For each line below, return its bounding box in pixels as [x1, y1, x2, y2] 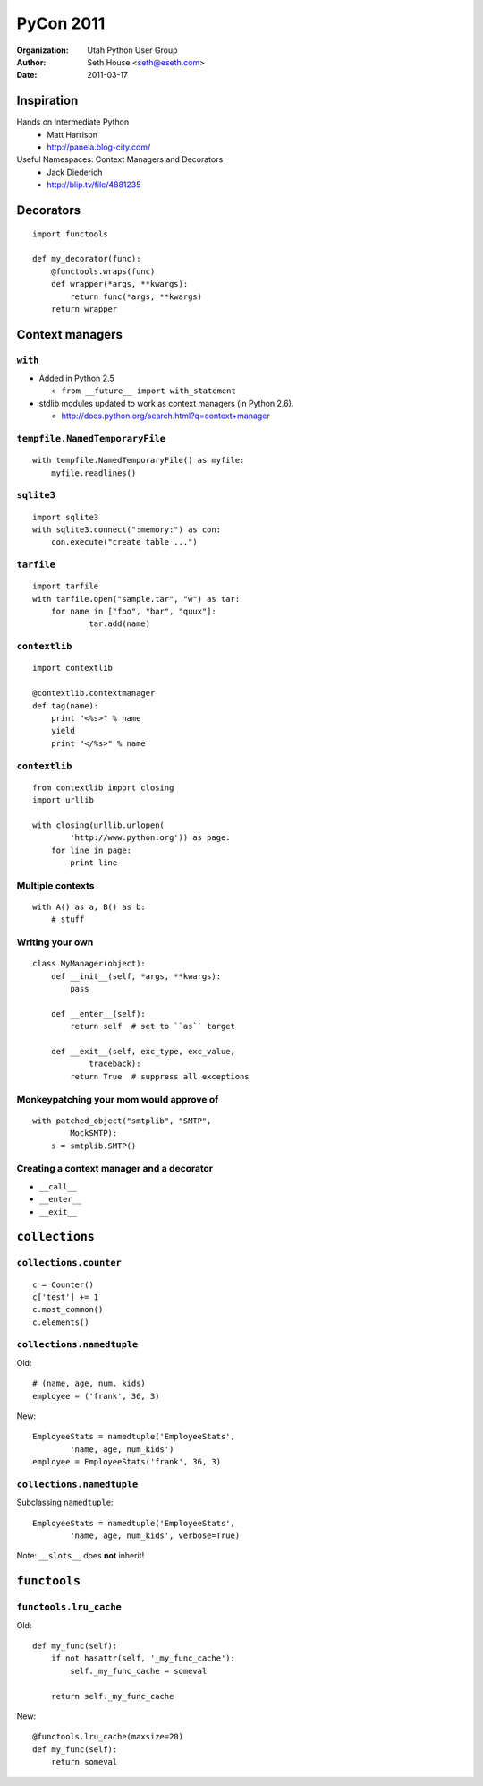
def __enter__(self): [50, 1009, 147, 1018]
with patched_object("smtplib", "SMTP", [32, 1115, 212, 1126]
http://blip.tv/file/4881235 [47, 179, 141, 190]
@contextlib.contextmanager [32, 688, 156, 699]
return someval [50, 1756, 118, 1767]
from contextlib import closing [32, 782, 174, 793]
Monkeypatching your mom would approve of [16, 1093, 219, 1105]
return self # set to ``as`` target [70, 1021, 236, 1032]
